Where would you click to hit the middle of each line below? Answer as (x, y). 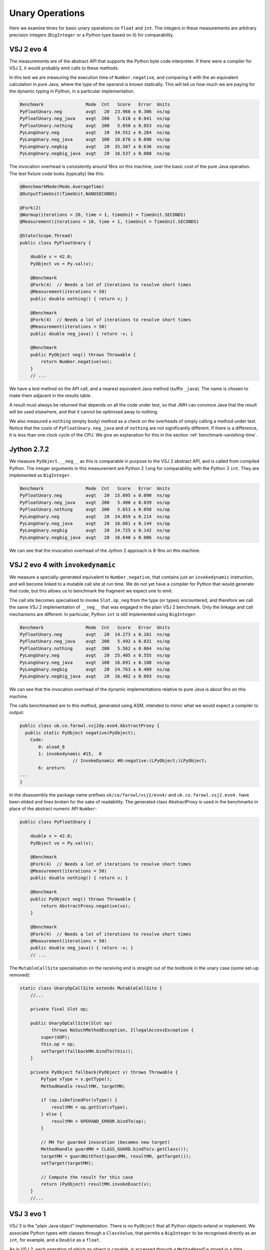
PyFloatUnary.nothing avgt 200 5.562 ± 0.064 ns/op (95, 648)
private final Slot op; (59, 1009)
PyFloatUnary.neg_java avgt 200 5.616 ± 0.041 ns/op (95, 118)
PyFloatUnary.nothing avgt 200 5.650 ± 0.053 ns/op (95, 125)
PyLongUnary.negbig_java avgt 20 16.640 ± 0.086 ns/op (95, 537)
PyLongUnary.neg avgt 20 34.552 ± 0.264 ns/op (95, 132)
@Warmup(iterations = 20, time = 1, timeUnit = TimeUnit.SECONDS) (103, 215)
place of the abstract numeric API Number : (53, 809)
